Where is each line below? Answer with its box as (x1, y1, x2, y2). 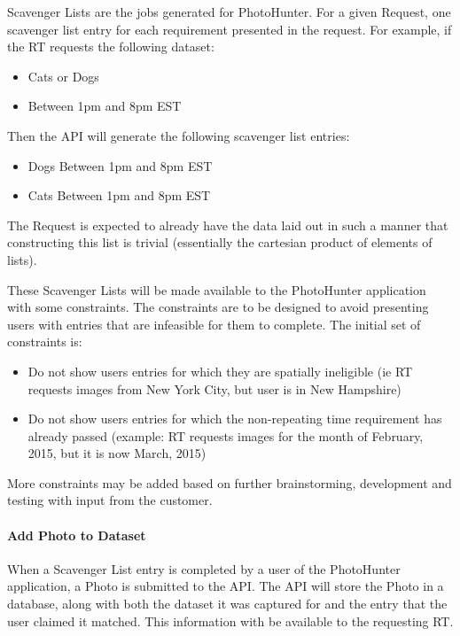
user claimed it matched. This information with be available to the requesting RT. (7, 611, 454, 630)
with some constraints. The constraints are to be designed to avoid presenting (7, 298, 429, 316)
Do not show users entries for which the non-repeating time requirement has (27, 409, 442, 428)
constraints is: (7, 332, 82, 351)
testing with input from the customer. (7, 491, 213, 509)
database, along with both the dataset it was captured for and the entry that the (7, 594, 448, 613)
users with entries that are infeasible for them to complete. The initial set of (7, 314, 421, 333)
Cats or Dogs (27, 66, 99, 85)
